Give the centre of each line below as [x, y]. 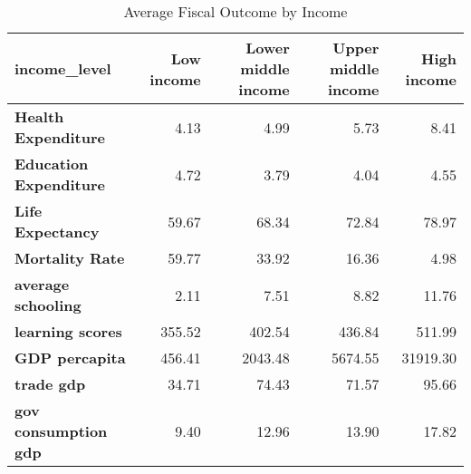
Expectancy [57, 232]
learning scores [68, 331]
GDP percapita [70, 358]
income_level [63, 68]
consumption [61, 431]
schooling [48, 305]
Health [39, 116]
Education [52, 164]
